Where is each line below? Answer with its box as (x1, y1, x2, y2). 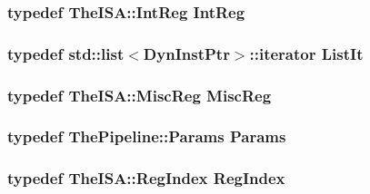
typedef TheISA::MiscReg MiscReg (7, 83, 272, 106)
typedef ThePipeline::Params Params (7, 125, 286, 148)
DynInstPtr (143, 42, 230, 64)
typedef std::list (7, 42, 125, 64)
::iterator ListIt (249, 42, 364, 64)
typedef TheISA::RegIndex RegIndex (7, 167, 285, 189)
